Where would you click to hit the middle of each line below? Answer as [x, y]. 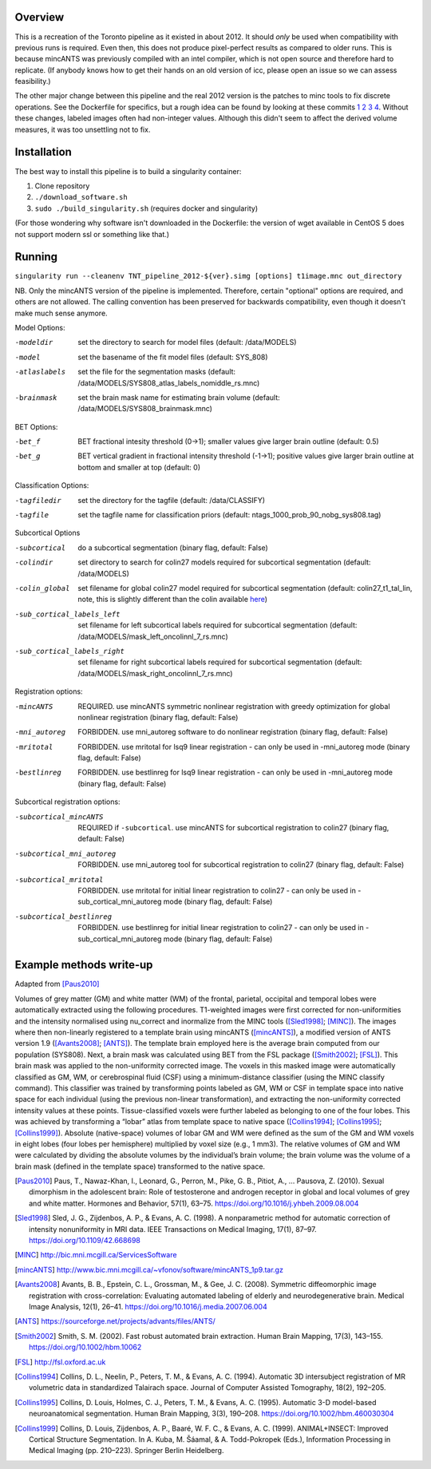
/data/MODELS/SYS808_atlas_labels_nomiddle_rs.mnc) [169, 382]
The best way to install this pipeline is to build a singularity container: [128, 171]
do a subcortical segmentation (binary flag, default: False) [173, 548]
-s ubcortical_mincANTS [59, 817]
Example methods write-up [84, 965]
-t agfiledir [38, 500]
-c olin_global [42, 588]
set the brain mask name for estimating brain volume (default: [179, 397]
